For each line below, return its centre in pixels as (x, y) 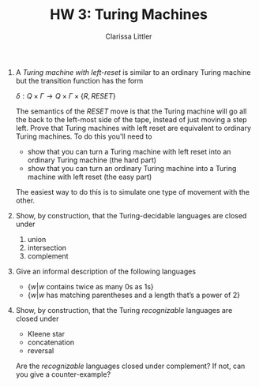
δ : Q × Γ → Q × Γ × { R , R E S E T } (66, 95)
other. (25, 200)
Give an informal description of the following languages (105, 271)
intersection (47, 247)
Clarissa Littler (129, 36)
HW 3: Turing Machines (129, 15)
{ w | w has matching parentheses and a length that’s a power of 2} (134, 295)
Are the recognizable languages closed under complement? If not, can (130, 366)
